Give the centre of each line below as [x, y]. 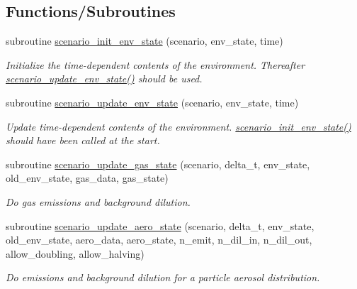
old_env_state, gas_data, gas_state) [87, 178]
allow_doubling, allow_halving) [75, 253]
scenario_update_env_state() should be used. [104, 78]
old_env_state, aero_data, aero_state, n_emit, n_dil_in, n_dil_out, [159, 240]
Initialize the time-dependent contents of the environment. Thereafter [155, 64]
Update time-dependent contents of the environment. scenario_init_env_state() [178, 126]
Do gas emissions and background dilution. [98, 201]
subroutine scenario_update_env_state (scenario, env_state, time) [152, 102]
